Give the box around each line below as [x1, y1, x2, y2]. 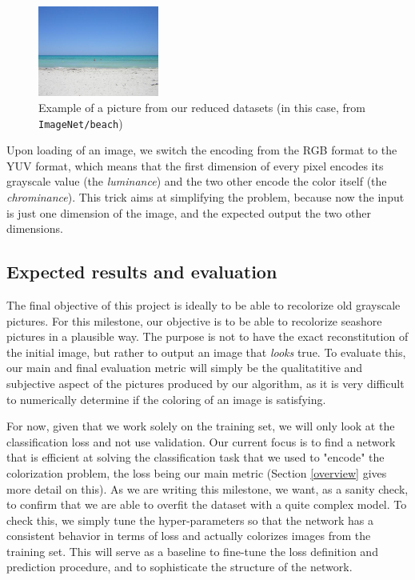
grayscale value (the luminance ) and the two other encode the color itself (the [6, 173, 387, 190]
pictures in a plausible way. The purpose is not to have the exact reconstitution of [6, 328, 409, 345]
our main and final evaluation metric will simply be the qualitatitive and [6, 359, 363, 376]
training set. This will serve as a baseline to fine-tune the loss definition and [6, 542, 378, 559]
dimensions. [6, 220, 63, 237]
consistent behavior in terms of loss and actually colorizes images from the [6, 527, 371, 544]
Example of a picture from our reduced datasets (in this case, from [38, 98, 366, 115]
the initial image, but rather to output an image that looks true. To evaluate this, [6, 343, 406, 360]
